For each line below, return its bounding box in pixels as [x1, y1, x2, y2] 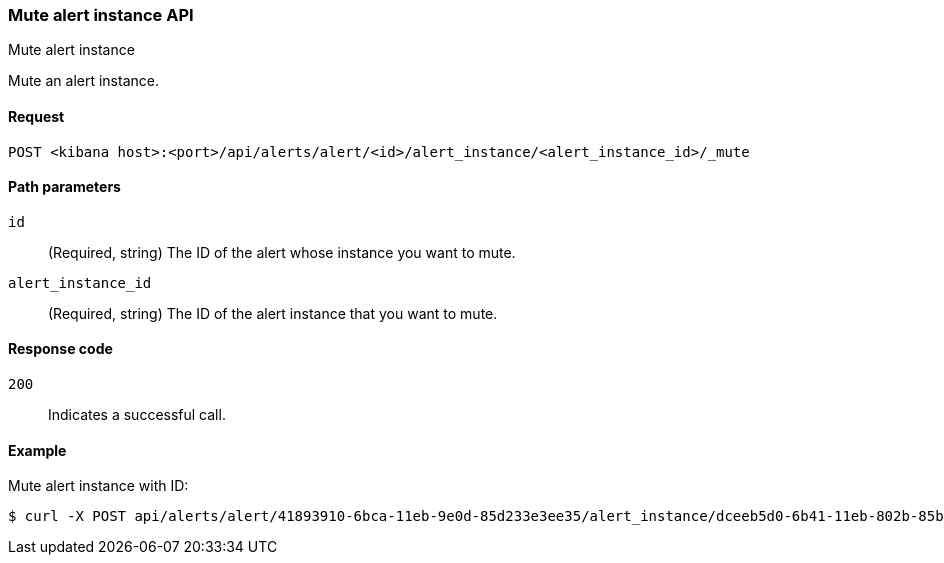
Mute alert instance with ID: [8, 477, 189, 495]
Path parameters [8, 178, 121, 196]
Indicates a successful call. [48, 406, 226, 424]
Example [8, 441, 67, 459]
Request [8, 107, 65, 125]
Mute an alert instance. [8, 72, 159, 90]
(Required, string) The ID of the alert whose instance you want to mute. [48, 243, 516, 261]
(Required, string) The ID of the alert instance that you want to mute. [48, 304, 498, 322]
